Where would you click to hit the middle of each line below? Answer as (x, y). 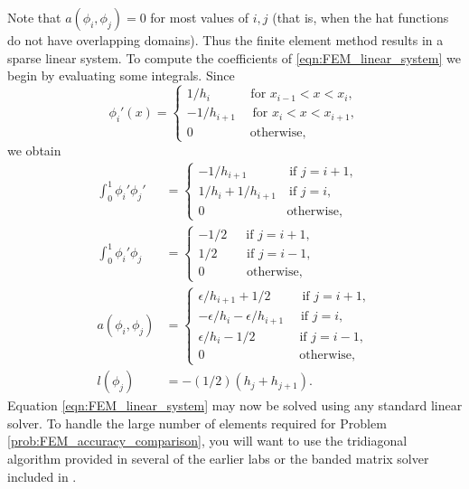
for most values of (199, 17)
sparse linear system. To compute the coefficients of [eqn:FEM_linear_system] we (234, 57)
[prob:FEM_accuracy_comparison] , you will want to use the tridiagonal (207, 441)
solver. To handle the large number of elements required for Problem (197, 423)
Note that (34, 17)
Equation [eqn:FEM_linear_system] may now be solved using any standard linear (235, 405)
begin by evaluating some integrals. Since (121, 75)
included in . (42, 476)
